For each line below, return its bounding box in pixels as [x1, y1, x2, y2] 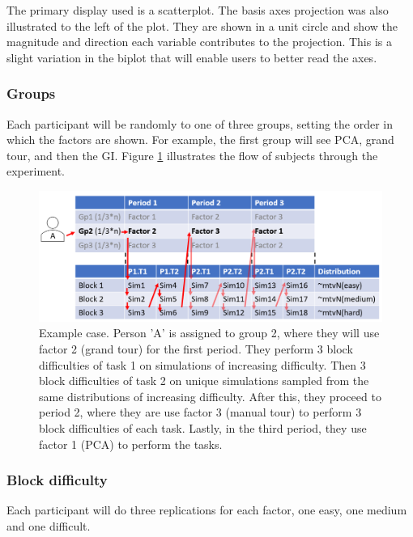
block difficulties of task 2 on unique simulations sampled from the [39, 372, 369, 389]
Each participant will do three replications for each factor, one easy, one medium [6, 501, 407, 518]
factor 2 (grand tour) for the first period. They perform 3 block [39, 340, 353, 357]
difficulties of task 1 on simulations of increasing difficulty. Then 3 [39, 356, 366, 373]
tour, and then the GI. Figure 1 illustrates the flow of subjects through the [6, 146, 378, 163]
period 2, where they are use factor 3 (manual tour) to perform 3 [39, 404, 362, 421]
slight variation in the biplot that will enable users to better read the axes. [6, 49, 377, 66]
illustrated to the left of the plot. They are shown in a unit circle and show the [6, 17, 398, 34]
